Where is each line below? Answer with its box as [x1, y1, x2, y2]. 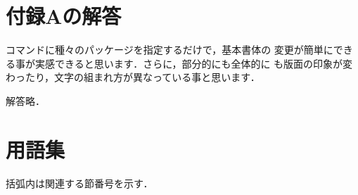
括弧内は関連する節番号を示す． [6, 175, 153, 190]
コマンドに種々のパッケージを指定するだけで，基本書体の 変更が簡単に [6, 42, 333, 57]
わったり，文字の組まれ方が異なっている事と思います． [6, 70, 260, 84]
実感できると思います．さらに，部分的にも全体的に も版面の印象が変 [34, 56, 353, 70]
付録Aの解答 [6, 1, 122, 30]
